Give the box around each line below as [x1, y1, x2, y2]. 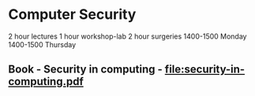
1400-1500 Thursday [8, 39, 77, 49]
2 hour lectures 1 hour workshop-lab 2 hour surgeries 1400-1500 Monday [8, 31, 247, 41]
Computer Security [8, 6, 137, 24]
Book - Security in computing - [8, 63, 163, 76]
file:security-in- [164, 63, 246, 76]
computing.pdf [8, 75, 84, 88]
